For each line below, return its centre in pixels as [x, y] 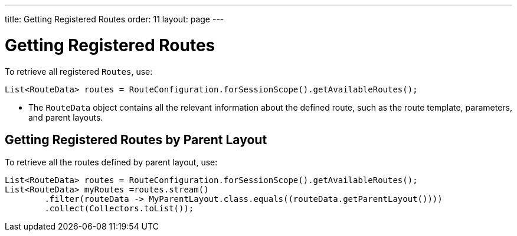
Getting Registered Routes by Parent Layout [136, 139]
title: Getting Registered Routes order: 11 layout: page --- [114, 19]
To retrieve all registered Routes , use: [79, 71]
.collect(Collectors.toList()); [119, 209]
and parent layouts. [66, 117]
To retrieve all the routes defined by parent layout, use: [111, 162]
